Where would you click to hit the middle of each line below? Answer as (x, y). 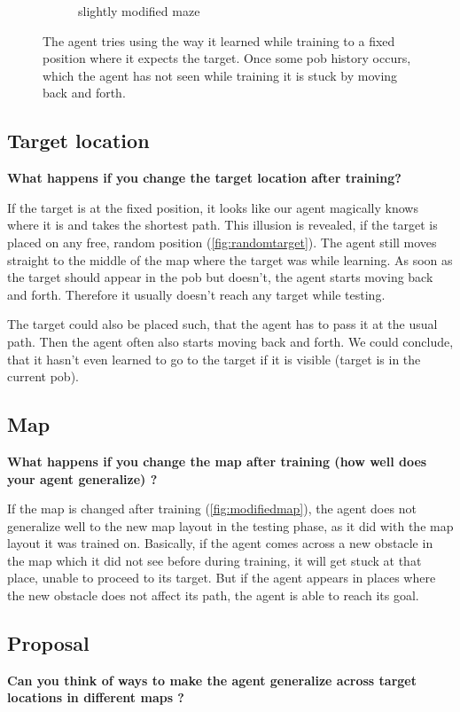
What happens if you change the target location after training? (204, 178)
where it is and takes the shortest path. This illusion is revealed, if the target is (222, 225)
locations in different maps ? (96, 697)
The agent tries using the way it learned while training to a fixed (219, 40)
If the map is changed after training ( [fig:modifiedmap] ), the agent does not (212, 509)
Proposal (48, 643)
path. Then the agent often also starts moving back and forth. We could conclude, (230, 341)
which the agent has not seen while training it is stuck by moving (220, 75)
